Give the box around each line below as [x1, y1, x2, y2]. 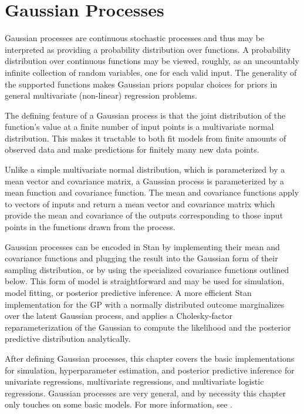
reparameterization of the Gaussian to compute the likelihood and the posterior [5, 321, 291, 333]
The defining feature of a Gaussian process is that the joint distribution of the [5, 109, 286, 121]
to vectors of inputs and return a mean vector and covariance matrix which [5, 197, 275, 210]
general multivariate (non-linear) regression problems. [5, 89, 197, 102]
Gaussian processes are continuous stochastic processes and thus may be [5, 32, 265, 44]
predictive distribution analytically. [5, 332, 131, 345]
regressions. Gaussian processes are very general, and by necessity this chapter [5, 386, 286, 399]
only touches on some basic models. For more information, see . [5, 398, 233, 410]
